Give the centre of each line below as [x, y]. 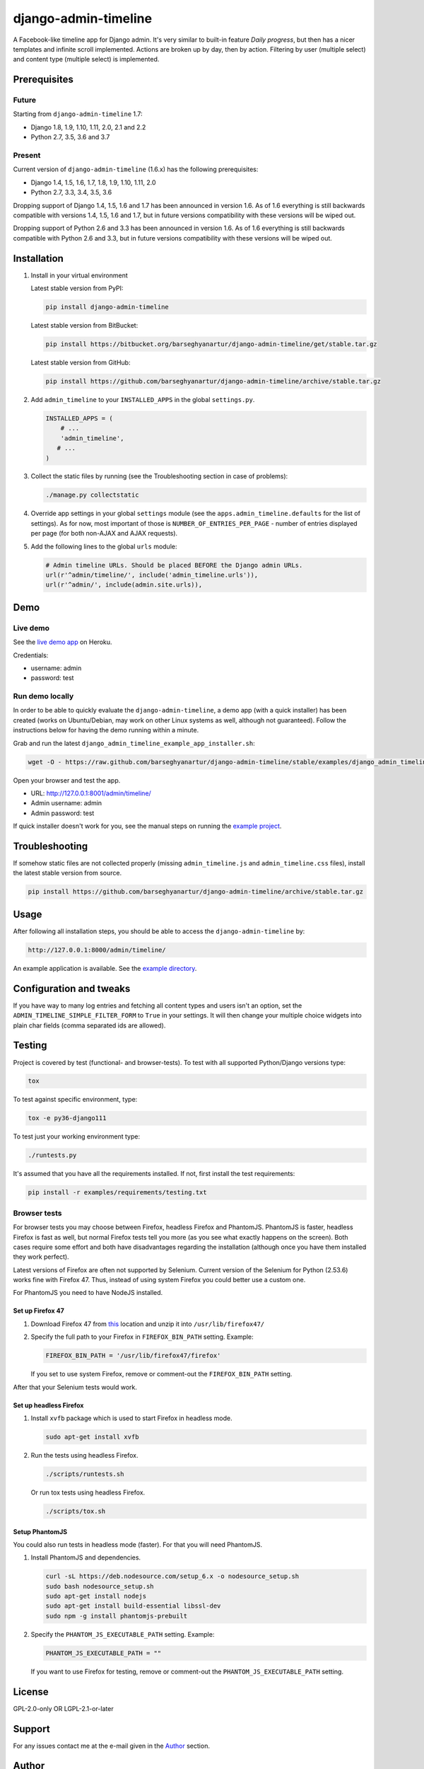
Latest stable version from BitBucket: [84, 325]
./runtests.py [52, 1156]
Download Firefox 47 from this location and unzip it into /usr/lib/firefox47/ [148, 1324]
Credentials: [31, 655]
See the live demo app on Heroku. [63, 642]
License [31, 1692]
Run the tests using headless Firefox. [84, 1455]
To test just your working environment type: [77, 1136]
